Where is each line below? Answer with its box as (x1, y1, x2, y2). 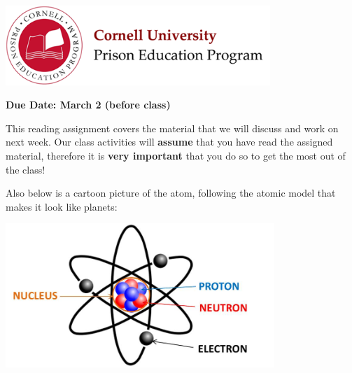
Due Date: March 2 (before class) (6, 97, 171, 112)
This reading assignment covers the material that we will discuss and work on (6, 120, 339, 135)
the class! (6, 162, 45, 176)
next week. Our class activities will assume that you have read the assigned (6, 134, 333, 149)
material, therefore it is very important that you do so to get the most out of (6, 148, 346, 162)
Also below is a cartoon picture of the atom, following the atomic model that (6, 185, 336, 200)
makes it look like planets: (6, 199, 118, 213)
